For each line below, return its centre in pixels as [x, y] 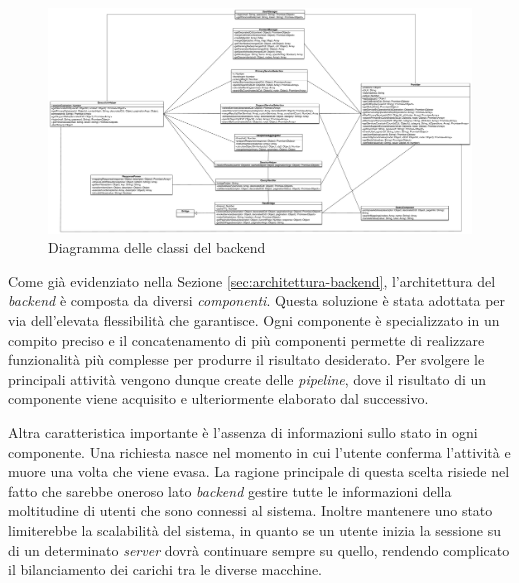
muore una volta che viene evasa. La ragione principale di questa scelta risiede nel [259, 471]
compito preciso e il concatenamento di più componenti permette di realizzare [246, 339]
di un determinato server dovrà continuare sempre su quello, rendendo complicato [259, 549]
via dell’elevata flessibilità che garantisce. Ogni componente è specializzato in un [254, 320]
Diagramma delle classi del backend [157, 247]
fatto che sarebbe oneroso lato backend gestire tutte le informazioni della [230, 490]
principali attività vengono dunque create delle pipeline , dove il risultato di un [247, 378]
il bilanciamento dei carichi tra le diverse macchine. [165, 569]
